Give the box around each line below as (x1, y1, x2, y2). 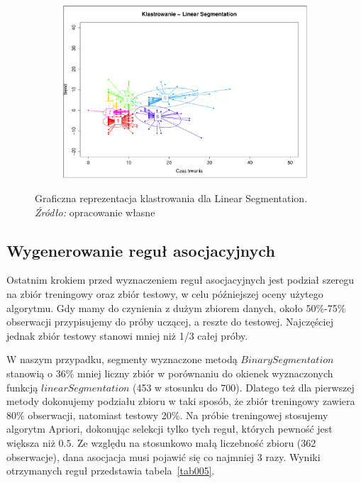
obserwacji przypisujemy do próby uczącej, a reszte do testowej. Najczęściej (6, 314, 333, 329)
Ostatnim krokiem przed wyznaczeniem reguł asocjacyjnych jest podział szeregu (6, 272, 355, 287)
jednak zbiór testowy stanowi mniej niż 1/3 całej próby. (6, 328, 248, 343)
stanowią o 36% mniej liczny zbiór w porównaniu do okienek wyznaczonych (6, 366, 333, 380)
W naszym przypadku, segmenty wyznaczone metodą (6, 352, 238, 367)
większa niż (6, 435, 55, 450)
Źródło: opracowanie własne (35, 204, 155, 219)
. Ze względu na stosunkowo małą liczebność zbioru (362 (71, 435, 316, 450)
